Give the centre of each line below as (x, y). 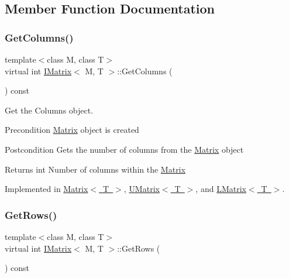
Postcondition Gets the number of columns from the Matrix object (124, 149)
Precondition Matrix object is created (72, 130)
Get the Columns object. (49, 110)
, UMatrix (142, 189)
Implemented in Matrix (47, 189)
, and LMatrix (221, 189)
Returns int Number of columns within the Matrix (95, 169)
